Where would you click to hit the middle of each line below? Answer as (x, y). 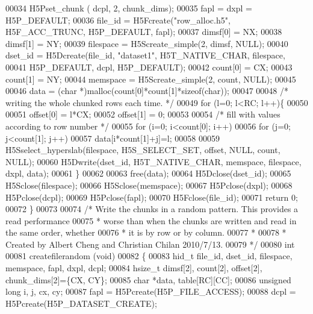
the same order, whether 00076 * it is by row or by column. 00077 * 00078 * (146, 232)
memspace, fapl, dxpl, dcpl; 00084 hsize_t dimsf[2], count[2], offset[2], (134, 268)
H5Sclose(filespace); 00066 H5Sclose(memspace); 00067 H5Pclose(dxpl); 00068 (149, 185)
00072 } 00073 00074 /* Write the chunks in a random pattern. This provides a (152, 209)
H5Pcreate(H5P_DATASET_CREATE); (81, 303)
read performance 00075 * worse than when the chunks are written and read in (151, 220)
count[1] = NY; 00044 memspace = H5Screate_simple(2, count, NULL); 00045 (151, 79)
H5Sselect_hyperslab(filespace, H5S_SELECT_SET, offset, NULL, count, (143, 150)
